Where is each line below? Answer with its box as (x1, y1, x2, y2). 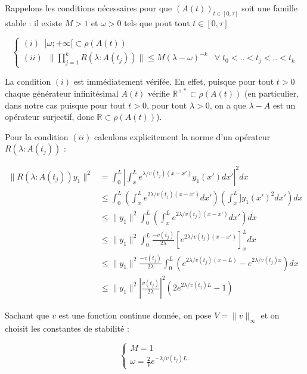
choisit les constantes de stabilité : (5, 322, 129, 334)
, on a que (209, 98, 246, 111)
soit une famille (241, 2, 298, 14)
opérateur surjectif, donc (5, 110, 94, 123)
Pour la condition (5, 130, 69, 143)
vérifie (148, 86, 170, 99)
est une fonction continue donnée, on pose (58, 309, 212, 322)
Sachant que (5, 309, 49, 322)
